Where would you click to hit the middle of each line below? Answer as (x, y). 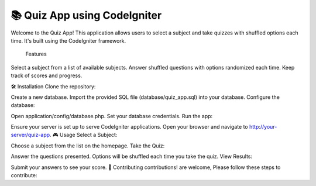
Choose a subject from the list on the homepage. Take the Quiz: (88, 146)
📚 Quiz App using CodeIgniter (86, 15)
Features (36, 54)
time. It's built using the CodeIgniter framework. (68, 40)
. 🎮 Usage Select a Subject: (84, 135)
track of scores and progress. (47, 75)
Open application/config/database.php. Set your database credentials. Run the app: (112, 116)
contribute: (24, 175)
